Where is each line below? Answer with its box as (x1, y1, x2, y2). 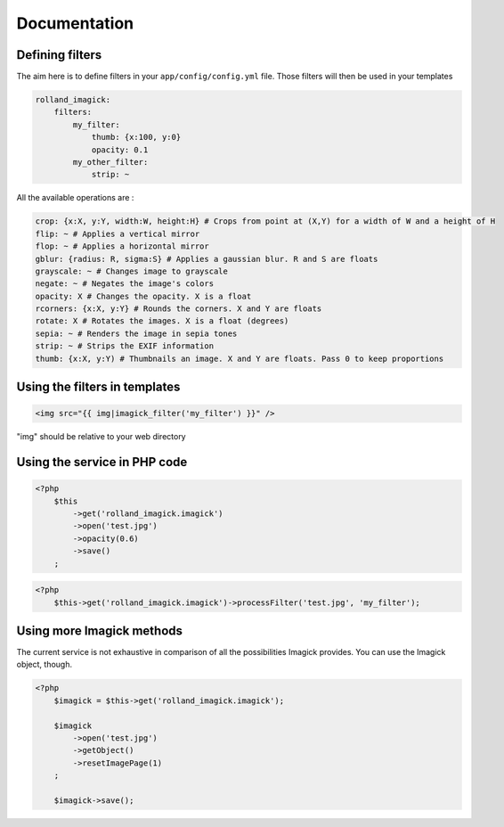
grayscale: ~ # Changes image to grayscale (35, 266, 229, 276)
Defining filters (16, 47, 102, 62)
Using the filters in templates (16, 380, 181, 395)
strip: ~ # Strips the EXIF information (35, 341, 214, 351)
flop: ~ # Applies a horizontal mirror (35, 242, 209, 251)
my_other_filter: (72, 157, 149, 167)
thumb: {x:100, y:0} (91, 132, 182, 143)
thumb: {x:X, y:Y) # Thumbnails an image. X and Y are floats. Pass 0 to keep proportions (35, 353, 444, 364)
